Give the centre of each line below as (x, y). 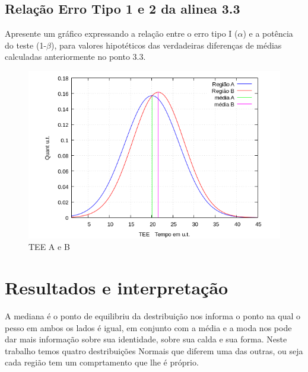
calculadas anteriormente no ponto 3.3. (75, 57)
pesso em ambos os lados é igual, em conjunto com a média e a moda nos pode (148, 327)
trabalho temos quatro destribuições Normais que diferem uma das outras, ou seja (154, 350)
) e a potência (268, 33)
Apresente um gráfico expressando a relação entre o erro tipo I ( (121, 33)
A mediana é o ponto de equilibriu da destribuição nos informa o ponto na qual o (153, 315)
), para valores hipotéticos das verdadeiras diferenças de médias (166, 45)
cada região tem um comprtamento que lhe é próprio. (102, 362)
